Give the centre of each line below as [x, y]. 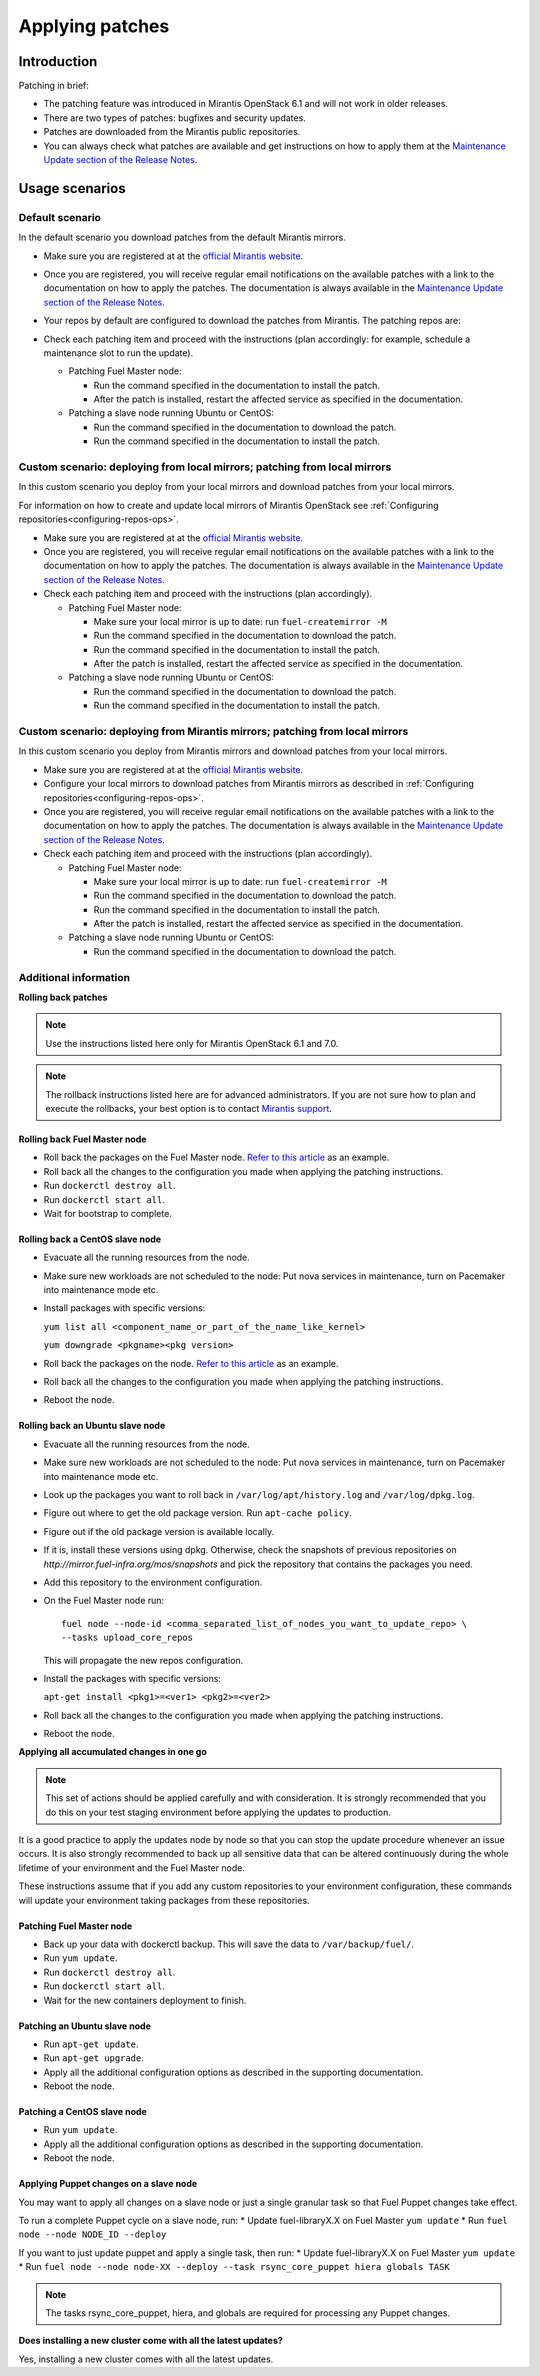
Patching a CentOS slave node [82, 2112]
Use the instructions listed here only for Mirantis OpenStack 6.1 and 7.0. [192, 1043]
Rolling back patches [63, 997]
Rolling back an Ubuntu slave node [92, 1426]
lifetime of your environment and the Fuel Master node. [131, 1867]
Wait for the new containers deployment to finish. [145, 2000]
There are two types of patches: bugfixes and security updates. [175, 117]
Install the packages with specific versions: [132, 1678]
